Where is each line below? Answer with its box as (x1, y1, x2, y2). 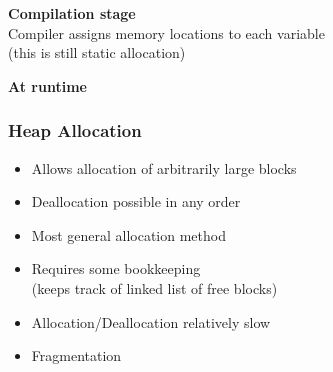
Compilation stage (8, 3, 136, 23)
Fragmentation (31, 345, 122, 366)
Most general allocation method (31, 224, 226, 245)
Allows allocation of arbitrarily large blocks (31, 157, 297, 178)
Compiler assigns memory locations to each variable (8, 22, 325, 43)
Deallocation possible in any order (31, 191, 241, 212)
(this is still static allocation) (8, 42, 186, 63)
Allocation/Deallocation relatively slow (31, 311, 271, 332)
